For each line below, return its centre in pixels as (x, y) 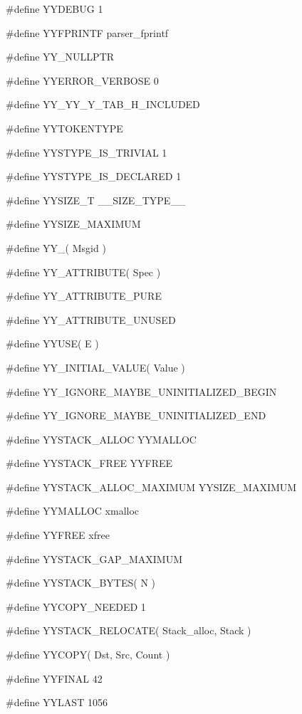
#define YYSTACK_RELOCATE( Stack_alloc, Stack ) (129, 630)
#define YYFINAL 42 (54, 678)
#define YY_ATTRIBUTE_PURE (84, 296)
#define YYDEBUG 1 (54, 9)
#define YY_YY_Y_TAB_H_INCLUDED (103, 104)
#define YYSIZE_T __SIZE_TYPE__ (96, 200)
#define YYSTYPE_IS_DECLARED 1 (94, 176)
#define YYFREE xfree (58, 535)
